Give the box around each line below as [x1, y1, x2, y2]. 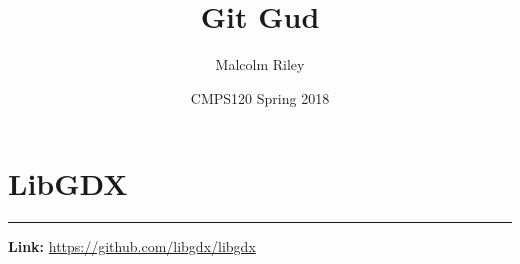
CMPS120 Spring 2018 [190, 87, 330, 108]
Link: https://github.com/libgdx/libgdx [8, 236, 256, 257]
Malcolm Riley [215, 54, 305, 75]
